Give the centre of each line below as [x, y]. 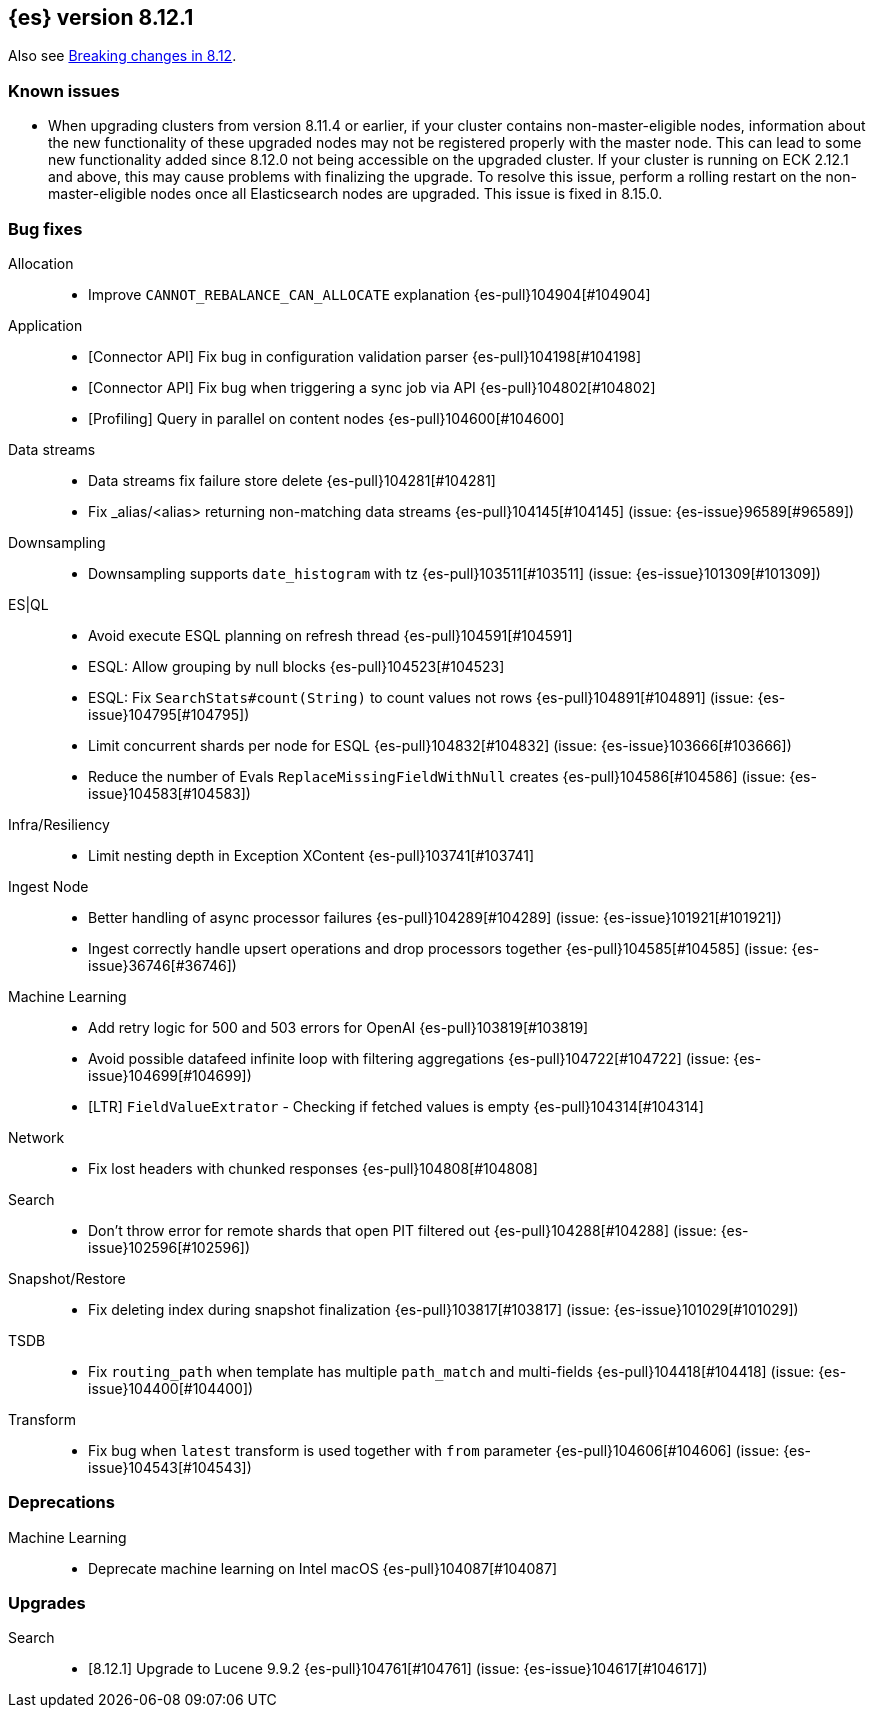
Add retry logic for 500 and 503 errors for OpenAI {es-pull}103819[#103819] [338, 1027]
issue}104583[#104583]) [169, 793]
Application [45, 325]
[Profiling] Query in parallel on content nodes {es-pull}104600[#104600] [326, 418]
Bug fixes [45, 228]
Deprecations [61, 1502]
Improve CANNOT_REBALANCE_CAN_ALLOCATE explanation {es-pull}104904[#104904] [369, 294]
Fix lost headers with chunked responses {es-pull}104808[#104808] [313, 1168]
